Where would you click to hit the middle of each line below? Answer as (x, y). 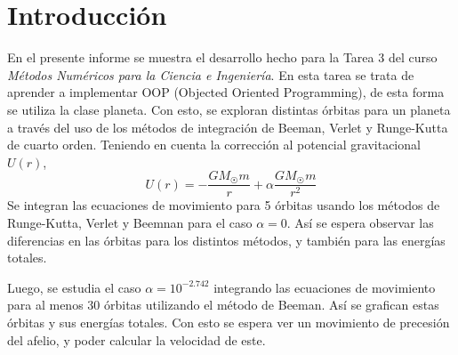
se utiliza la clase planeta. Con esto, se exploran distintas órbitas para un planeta (229, 109)
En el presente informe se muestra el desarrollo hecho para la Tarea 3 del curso (222, 57)
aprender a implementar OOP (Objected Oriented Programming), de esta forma (226, 92)
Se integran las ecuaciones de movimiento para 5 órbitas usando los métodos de (224, 205)
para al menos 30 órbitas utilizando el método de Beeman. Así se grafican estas (223, 305)
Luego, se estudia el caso (74, 287)
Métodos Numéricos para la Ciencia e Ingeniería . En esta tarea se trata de (211, 74)
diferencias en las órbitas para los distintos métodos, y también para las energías (226, 240)
